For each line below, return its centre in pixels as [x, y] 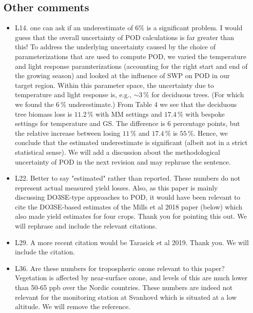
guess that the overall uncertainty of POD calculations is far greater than [125, 37]
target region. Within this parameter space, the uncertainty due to [114, 85]
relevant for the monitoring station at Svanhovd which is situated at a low [126, 297]
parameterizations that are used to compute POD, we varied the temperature [131, 56]
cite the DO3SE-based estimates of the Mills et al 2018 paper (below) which [128, 206]
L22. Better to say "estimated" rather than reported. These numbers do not [127, 178]
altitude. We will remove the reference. [73, 306]
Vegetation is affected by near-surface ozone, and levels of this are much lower [131, 278]
